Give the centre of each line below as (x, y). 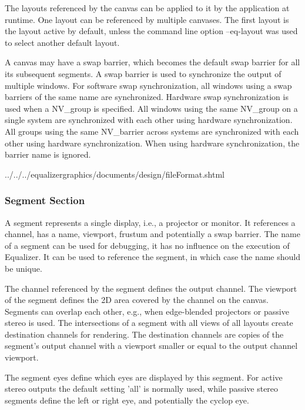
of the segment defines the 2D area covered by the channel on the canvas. (137, 300)
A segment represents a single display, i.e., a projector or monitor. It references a (150, 222)
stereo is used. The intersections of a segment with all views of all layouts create (149, 323)
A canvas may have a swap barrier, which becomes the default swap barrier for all (152, 62)
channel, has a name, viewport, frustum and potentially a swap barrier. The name (152, 234)
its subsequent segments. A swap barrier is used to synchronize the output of (143, 73)
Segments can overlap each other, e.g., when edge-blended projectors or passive (147, 311)
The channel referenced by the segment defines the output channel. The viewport (151, 288)
